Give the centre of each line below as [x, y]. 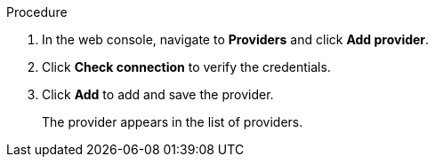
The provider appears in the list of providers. [173, 122]
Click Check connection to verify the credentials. [186, 67]
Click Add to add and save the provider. [158, 94]
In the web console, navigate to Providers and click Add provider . [236, 39]
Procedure [37, 12]
